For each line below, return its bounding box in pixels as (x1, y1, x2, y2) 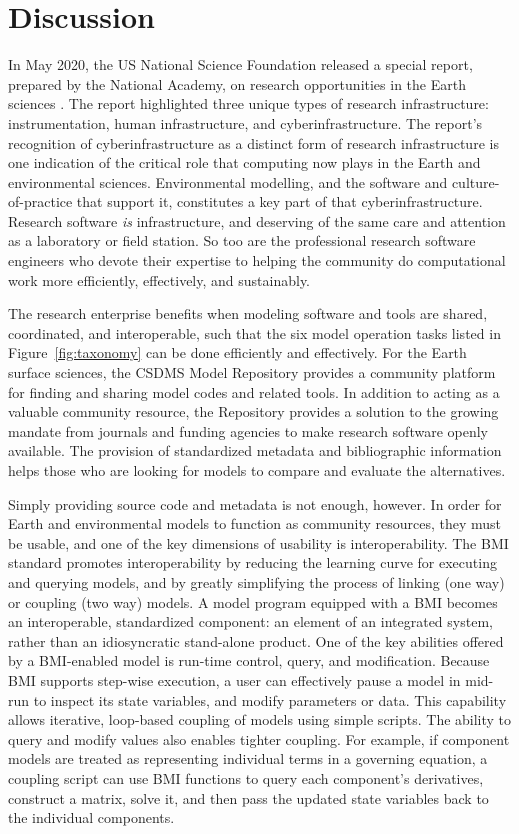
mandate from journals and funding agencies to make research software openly (8, 420, 489, 441)
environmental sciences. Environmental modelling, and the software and (8, 171, 448, 192)
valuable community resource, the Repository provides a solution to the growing (8, 401, 499, 422)
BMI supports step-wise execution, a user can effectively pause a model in (8, 669, 461, 690)
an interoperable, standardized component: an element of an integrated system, (8, 611, 493, 632)
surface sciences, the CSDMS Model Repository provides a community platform (8, 362, 496, 383)
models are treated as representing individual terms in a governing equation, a (8, 748, 488, 769)
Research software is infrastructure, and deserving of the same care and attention (8, 210, 506, 231)
